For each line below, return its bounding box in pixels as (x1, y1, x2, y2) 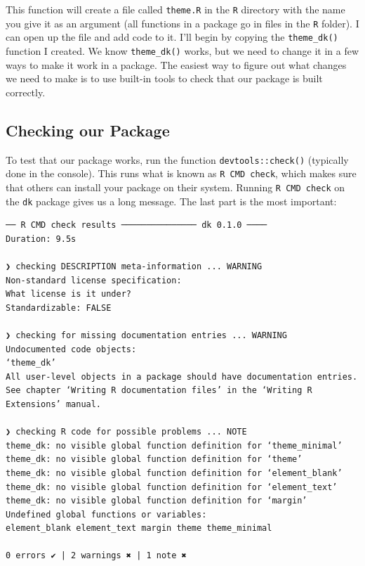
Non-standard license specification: (6, 275, 182, 285)
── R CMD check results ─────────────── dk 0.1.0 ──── (6, 220, 267, 231)
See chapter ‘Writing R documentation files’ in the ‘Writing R (6, 385, 312, 396)
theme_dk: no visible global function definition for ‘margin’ (6, 496, 307, 506)
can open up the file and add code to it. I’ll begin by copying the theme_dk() (6, 30, 338, 44)
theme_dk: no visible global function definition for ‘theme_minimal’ (6, 440, 343, 451)
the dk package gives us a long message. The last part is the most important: (6, 193, 337, 208)
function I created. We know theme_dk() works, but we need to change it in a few (6, 43, 359, 58)
